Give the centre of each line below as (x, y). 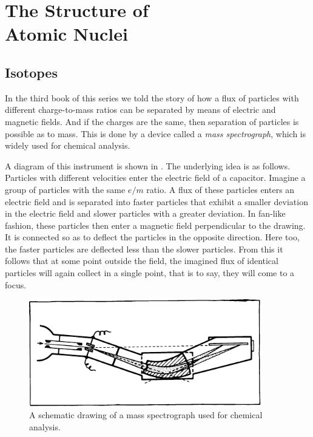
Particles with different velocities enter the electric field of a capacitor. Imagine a (155, 178)
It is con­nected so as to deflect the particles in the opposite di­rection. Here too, (152, 237)
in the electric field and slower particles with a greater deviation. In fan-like (145, 213)
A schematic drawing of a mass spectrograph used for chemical (146, 415)
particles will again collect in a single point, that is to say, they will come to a (150, 273)
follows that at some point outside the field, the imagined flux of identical (142, 261)
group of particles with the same (65, 189)
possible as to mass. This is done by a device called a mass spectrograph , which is (156, 133)
